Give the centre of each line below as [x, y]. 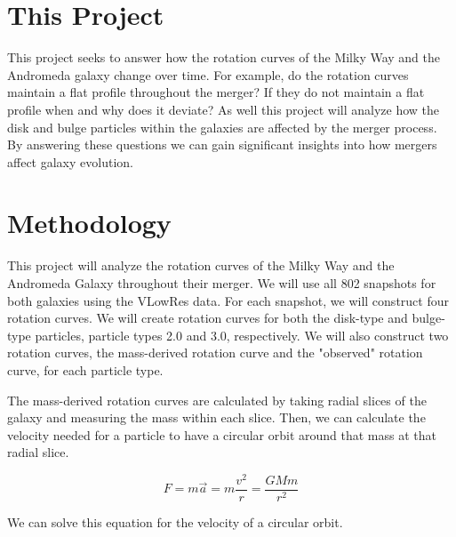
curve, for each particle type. [85, 369]
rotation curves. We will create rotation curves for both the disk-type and [208, 318]
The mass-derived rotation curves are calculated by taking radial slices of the [217, 400]
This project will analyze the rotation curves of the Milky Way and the [201, 265]
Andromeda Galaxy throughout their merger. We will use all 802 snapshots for [222, 283]
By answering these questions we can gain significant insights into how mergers [222, 144]
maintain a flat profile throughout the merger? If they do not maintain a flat [216, 92]
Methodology [89, 223]
